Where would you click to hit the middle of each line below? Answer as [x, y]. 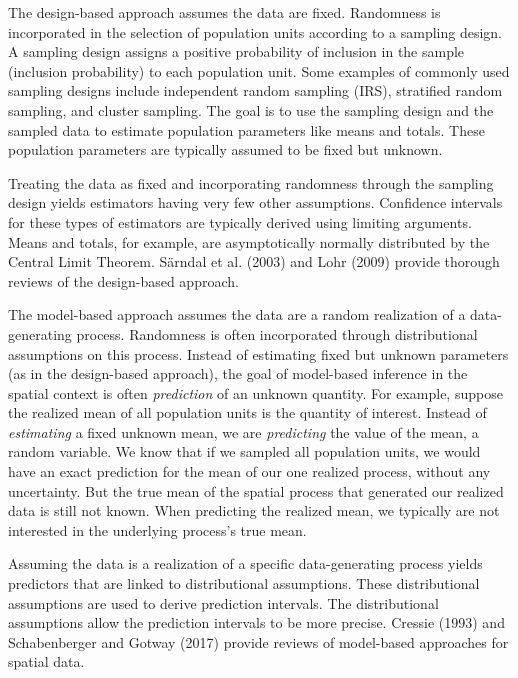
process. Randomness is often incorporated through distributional [277, 333]
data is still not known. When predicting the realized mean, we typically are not [254, 510]
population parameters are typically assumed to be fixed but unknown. [225, 149]
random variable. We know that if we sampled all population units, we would [244, 451]
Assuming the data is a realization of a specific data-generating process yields [245, 563]
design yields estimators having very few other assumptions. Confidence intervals [255, 202]
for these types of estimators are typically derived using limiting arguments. [240, 221]
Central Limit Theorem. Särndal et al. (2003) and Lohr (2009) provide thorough [254, 261]
